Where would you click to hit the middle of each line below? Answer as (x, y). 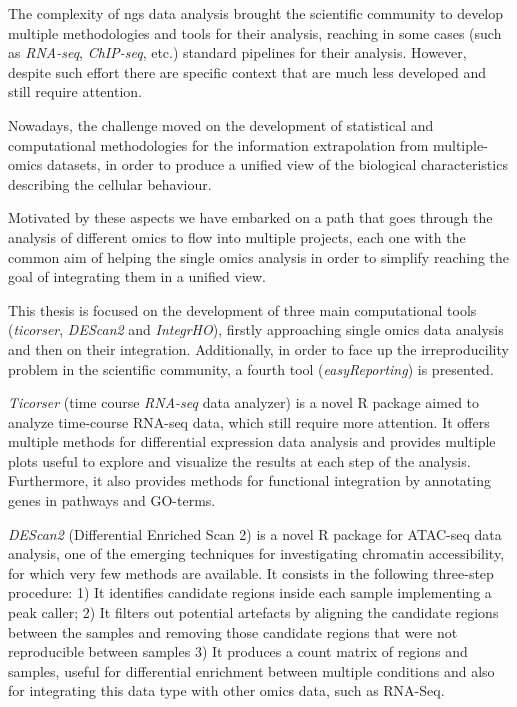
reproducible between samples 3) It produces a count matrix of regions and (238, 651)
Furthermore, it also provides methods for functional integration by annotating (249, 480)
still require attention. (75, 91)
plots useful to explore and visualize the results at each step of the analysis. (239, 460)
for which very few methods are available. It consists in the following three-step (251, 572)
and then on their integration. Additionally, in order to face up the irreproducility (258, 348)
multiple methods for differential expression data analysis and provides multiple (252, 441)
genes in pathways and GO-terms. (112, 500)
